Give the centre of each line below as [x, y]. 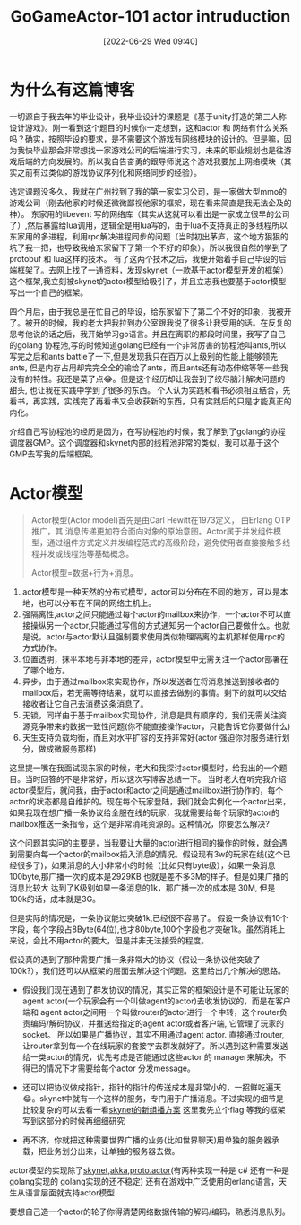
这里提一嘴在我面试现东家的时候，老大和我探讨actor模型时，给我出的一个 [144, 768]
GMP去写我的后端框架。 [54, 454]
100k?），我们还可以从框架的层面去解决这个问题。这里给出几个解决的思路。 [148, 970]
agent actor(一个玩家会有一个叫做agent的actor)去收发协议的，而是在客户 [156, 1001]
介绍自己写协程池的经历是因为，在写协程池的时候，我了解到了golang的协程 [148, 431]
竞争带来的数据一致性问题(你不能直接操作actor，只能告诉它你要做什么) [160, 726]
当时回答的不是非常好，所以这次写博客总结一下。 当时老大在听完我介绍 [155, 778]
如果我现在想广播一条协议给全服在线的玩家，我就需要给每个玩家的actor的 [144, 812]
